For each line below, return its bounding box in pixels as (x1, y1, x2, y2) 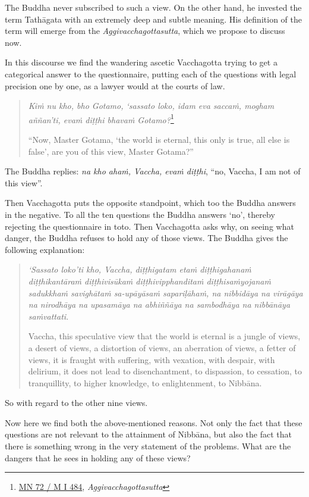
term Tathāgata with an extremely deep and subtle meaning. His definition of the (5, 12, 302, 25)
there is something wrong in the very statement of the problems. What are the (5, 440, 291, 452)
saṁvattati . (28, 310, 69, 322)
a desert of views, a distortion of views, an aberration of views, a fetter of (28, 341, 296, 354)
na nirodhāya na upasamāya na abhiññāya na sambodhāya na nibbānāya (28, 298, 291, 311)
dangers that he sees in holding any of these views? (5, 451, 191, 464)
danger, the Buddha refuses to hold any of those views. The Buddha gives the (5, 232, 288, 244)
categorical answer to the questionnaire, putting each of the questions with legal (5, 67, 297, 80)
